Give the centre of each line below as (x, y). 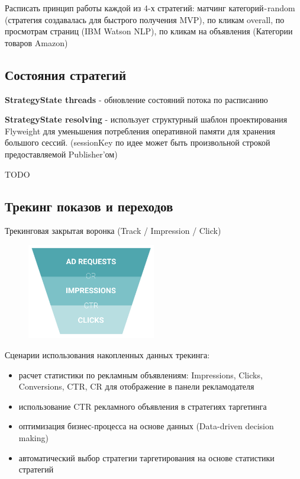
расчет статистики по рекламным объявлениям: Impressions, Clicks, (141, 374)
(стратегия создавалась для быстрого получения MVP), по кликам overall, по (145, 19)
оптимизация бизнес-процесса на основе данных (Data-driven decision (146, 426)
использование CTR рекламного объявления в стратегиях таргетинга (143, 406)
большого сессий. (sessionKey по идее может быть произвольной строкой (138, 142)
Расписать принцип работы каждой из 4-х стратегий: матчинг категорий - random (150, 8)
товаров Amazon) (36, 42)
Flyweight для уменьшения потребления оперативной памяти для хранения (140, 131)
